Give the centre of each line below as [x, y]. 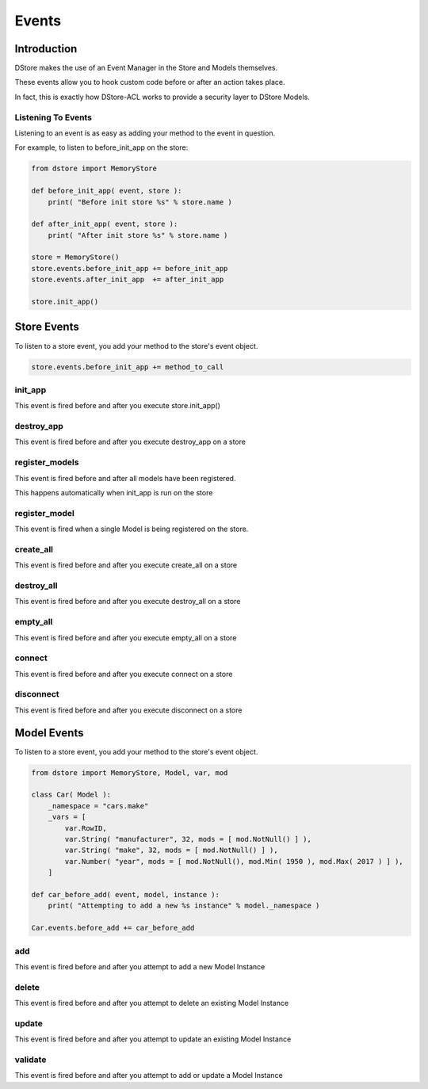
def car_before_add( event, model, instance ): [125, 894]
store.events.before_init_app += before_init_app [130, 268]
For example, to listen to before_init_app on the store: [101, 147]
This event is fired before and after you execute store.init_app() [118, 406]
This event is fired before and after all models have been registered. [125, 478]
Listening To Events [53, 117]
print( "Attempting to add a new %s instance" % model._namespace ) [184, 906]
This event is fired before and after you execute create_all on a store [126, 565]
